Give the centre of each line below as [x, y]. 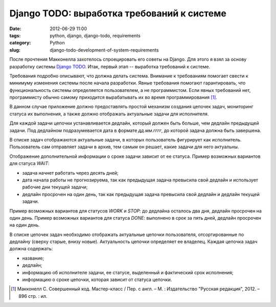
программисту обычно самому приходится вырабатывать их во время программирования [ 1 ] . [113, 98]
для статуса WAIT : [29, 163]
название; [33, 258]
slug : [15, 50]
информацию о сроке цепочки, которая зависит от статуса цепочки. [97, 280]
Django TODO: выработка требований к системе [118, 13]
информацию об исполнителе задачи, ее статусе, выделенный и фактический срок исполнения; [128, 272]
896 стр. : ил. [33, 296]
